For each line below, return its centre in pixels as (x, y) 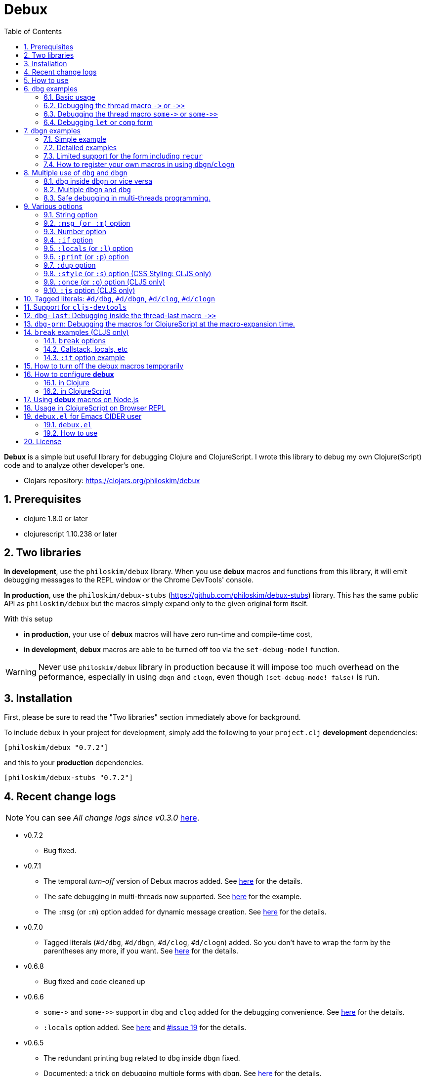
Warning (21, 672)
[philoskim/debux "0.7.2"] (56, 748)
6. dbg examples (51, 88)
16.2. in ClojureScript (77, 391)
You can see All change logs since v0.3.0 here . (112, 818)
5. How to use (46, 80)
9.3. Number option (75, 231)
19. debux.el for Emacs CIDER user (83, 416)
